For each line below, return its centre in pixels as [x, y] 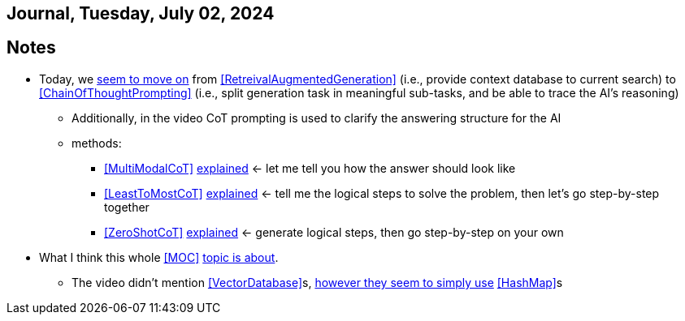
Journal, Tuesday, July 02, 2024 [141, 13]
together [127, 207]
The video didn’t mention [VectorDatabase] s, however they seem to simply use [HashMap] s [317, 282]
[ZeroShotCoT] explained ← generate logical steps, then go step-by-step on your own [334, 232]
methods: [97, 143]
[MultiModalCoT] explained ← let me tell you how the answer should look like [310, 168]
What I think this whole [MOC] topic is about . [159, 257]
